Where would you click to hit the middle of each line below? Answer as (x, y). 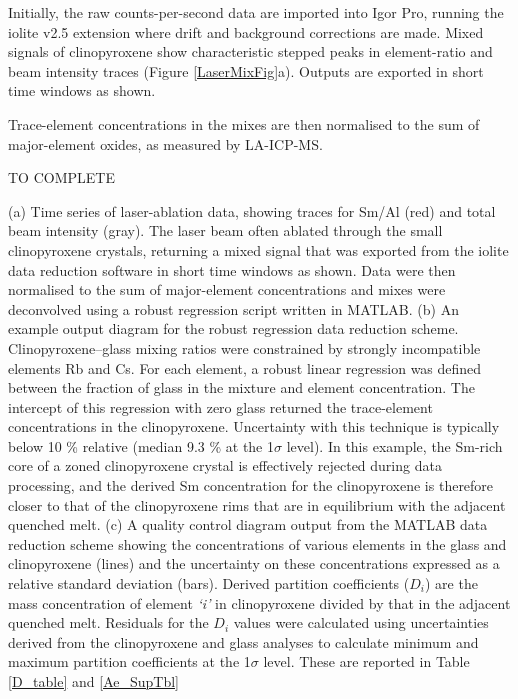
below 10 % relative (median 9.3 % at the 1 (141, 445)
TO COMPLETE (61, 177)
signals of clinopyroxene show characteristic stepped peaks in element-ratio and (250, 51)
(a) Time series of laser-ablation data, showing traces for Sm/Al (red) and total (252, 210)
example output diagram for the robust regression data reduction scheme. (233, 328)
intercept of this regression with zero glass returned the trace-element (220, 406)
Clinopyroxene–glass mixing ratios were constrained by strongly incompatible (244, 347)
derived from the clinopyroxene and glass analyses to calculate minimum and (243, 641)
